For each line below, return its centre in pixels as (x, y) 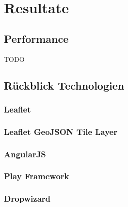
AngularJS (25, 154)
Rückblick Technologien (64, 85)
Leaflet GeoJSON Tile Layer (61, 131)
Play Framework (37, 176)
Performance (36, 38)
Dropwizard (27, 198)
